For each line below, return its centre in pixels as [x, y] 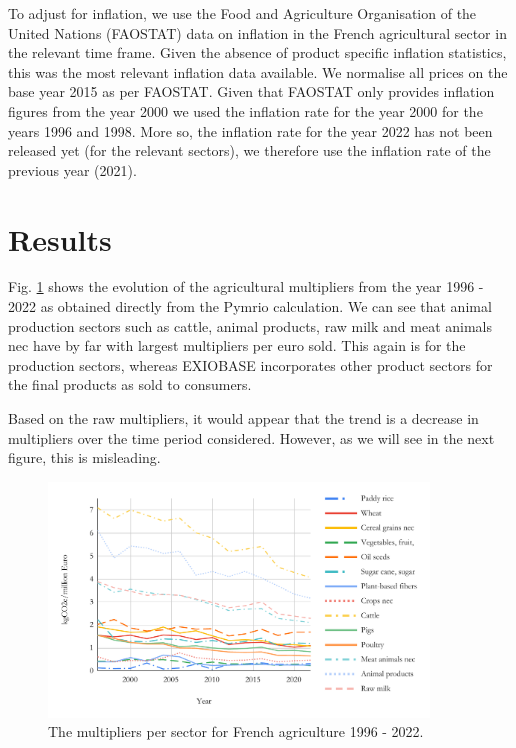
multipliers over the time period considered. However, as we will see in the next [251, 437]
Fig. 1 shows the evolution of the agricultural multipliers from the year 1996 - [246, 286]
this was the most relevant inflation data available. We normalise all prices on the [258, 71]
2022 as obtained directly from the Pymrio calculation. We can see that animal [250, 306]
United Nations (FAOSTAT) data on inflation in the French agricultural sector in [257, 32]
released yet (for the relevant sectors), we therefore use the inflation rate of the [249, 150]
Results [60, 238]
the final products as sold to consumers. [130, 384]
